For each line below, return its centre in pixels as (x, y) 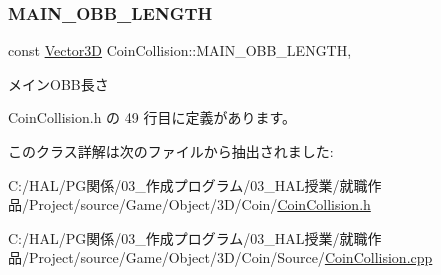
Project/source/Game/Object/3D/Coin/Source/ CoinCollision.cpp (230, 257)
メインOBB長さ (58, 83)
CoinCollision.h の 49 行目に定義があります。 (152, 117)
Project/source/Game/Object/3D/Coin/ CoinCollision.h (199, 204)
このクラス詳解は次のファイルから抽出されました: (171, 151)
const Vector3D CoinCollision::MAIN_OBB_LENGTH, (180, 50)
